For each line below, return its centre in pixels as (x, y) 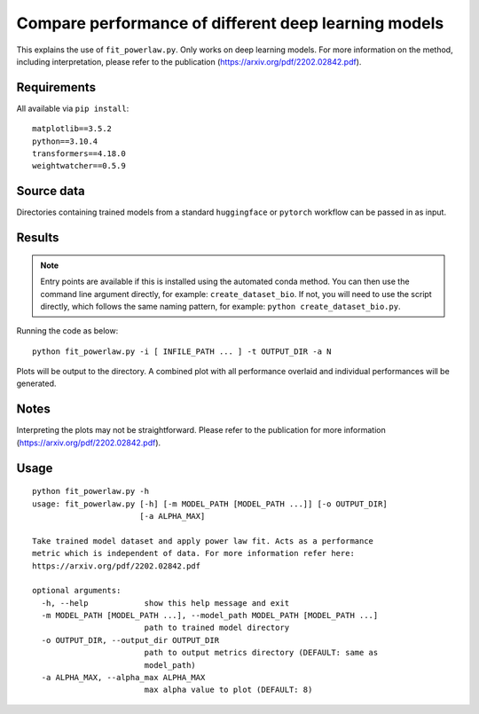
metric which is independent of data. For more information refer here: (193, 553)
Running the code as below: (67, 331)
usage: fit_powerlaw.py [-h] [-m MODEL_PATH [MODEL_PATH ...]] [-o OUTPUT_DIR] (210, 504)
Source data (51, 191)
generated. (36, 384)
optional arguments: (77, 591)
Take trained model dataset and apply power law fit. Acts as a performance (203, 541)
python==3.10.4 (65, 141)
